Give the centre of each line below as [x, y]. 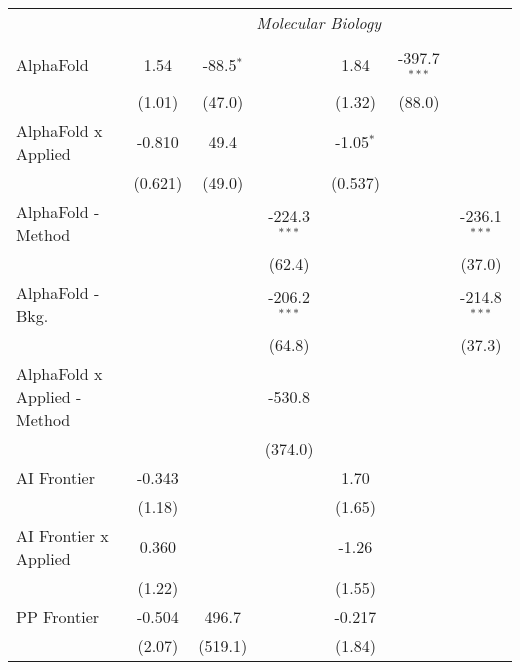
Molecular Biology [319, 22]
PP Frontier [58, 616]
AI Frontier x [62, 535]
